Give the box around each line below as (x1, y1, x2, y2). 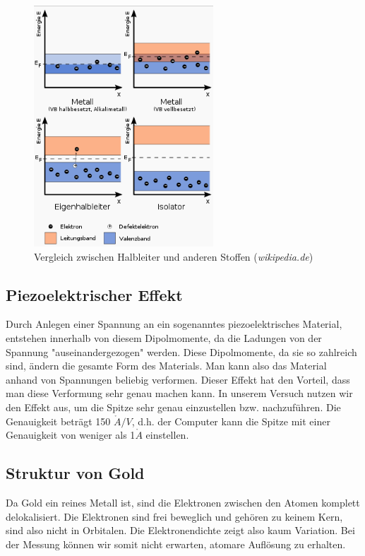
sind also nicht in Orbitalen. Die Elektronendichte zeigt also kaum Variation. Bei (6, 523, 355, 538)
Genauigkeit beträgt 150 (6, 413, 111, 428)
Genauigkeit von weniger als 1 (6, 427, 136, 442)
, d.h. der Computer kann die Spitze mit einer (131, 413, 330, 428)
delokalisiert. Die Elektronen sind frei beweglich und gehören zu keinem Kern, (6, 509, 343, 524)
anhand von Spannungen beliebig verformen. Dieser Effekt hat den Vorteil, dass (6, 372, 350, 386)
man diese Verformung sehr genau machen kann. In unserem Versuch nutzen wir (6, 386, 353, 401)
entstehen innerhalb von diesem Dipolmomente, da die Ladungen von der (6, 330, 322, 345)
